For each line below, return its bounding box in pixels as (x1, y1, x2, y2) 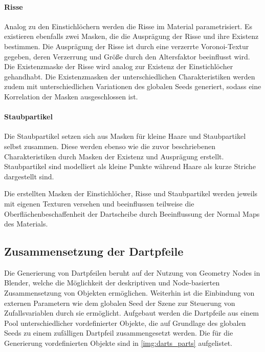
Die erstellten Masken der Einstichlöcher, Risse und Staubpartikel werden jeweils (4, 188, 258, 199)
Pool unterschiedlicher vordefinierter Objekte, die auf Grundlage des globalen (4, 317, 246, 328)
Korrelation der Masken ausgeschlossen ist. (4, 91, 138, 101)
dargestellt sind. (4, 171, 54, 181)
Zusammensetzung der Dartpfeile (4, 243, 184, 259)
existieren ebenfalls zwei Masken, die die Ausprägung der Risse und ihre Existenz (4, 31, 259, 42)
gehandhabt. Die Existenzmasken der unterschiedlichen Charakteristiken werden (4, 71, 255, 81)
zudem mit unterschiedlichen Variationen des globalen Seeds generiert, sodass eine (4, 81, 261, 92)
